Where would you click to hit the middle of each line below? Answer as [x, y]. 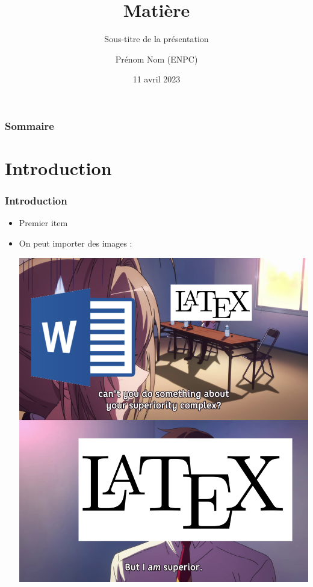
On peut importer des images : [76, 243]
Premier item [43, 223]
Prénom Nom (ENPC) [156, 59]
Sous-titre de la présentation [156, 39]
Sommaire [29, 125]
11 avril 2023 [156, 79]
